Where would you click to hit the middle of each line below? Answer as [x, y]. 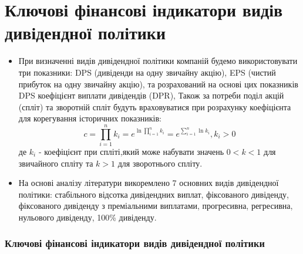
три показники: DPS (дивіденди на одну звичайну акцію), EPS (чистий [147, 72]
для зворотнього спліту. [160, 163]
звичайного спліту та [56, 163]
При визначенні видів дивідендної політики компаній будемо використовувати [158, 61]
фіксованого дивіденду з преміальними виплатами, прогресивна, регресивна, [156, 206]
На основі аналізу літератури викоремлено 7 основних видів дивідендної [149, 183]
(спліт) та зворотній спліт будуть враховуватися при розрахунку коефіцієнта [155, 106]
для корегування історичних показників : [90, 118]
